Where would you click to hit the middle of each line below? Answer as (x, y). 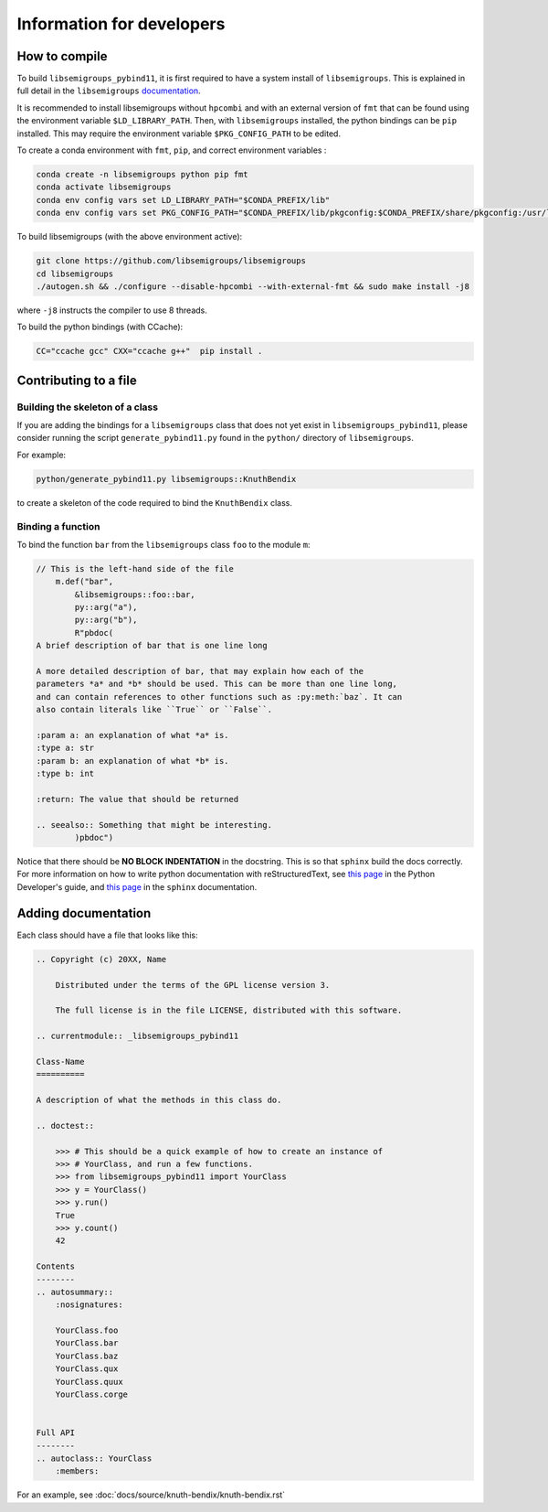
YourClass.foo (87, 1330)
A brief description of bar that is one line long (152, 646)
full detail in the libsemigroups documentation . (109, 91)
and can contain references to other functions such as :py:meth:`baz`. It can (219, 697)
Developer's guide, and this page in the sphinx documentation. (137, 886)
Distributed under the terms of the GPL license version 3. (193, 985)
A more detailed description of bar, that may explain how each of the (200, 671)
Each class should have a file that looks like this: (107, 935)
